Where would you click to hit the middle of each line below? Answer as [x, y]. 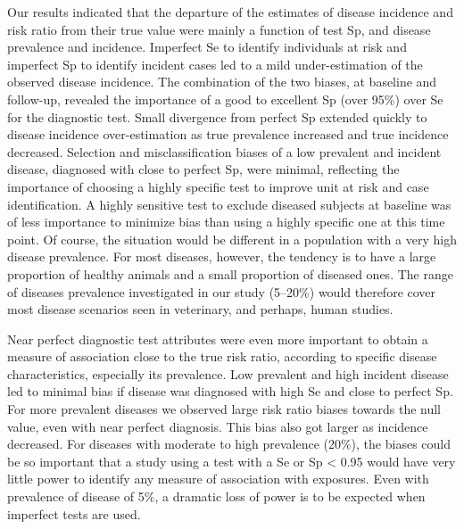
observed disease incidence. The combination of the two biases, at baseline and [222, 82]
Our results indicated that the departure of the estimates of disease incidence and [230, 12]
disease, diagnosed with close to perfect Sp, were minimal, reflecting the [203, 169]
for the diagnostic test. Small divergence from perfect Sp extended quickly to [217, 116]
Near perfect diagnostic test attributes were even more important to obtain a [218, 339]
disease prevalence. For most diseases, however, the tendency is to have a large [222, 256]
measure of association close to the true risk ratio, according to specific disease [222, 356]
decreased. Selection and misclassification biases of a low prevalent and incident [224, 151]
